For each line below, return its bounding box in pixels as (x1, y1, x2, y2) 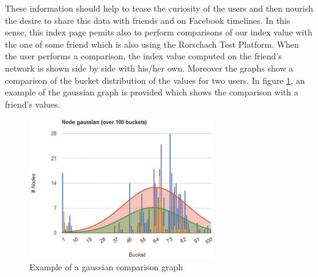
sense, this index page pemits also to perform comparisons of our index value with (5, 26, 312, 39)
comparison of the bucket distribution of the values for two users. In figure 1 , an (5, 73, 305, 86)
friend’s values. (5, 97, 61, 110)
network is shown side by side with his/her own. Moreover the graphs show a (5, 61, 294, 74)
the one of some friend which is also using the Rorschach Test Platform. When (5, 37, 299, 50)
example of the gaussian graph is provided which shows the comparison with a (5, 86, 298, 98)
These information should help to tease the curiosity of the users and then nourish (5, 2, 313, 14)
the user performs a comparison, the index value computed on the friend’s (5, 50, 282, 62)
